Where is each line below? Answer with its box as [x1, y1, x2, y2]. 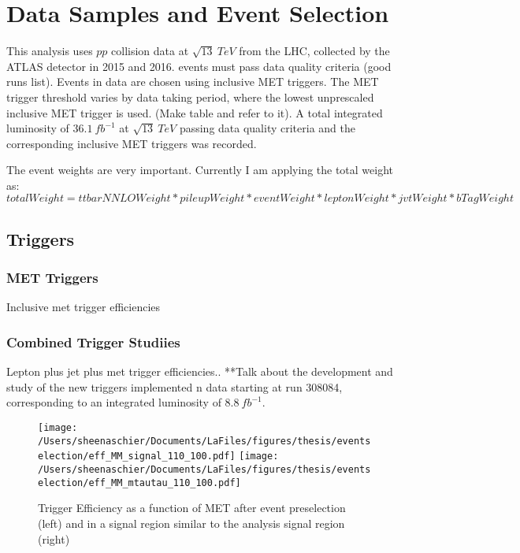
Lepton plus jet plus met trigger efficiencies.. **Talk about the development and [6, 363, 393, 380]
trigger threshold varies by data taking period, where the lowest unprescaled [6, 88, 374, 105]
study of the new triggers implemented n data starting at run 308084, [6, 378, 343, 395]
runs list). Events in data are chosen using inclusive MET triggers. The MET [6, 73, 379, 90]
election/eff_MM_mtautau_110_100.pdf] [38, 477, 241, 488]
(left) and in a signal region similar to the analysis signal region [38, 514, 345, 531]
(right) [38, 530, 70, 547]
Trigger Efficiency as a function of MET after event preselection [38, 499, 346, 516]
